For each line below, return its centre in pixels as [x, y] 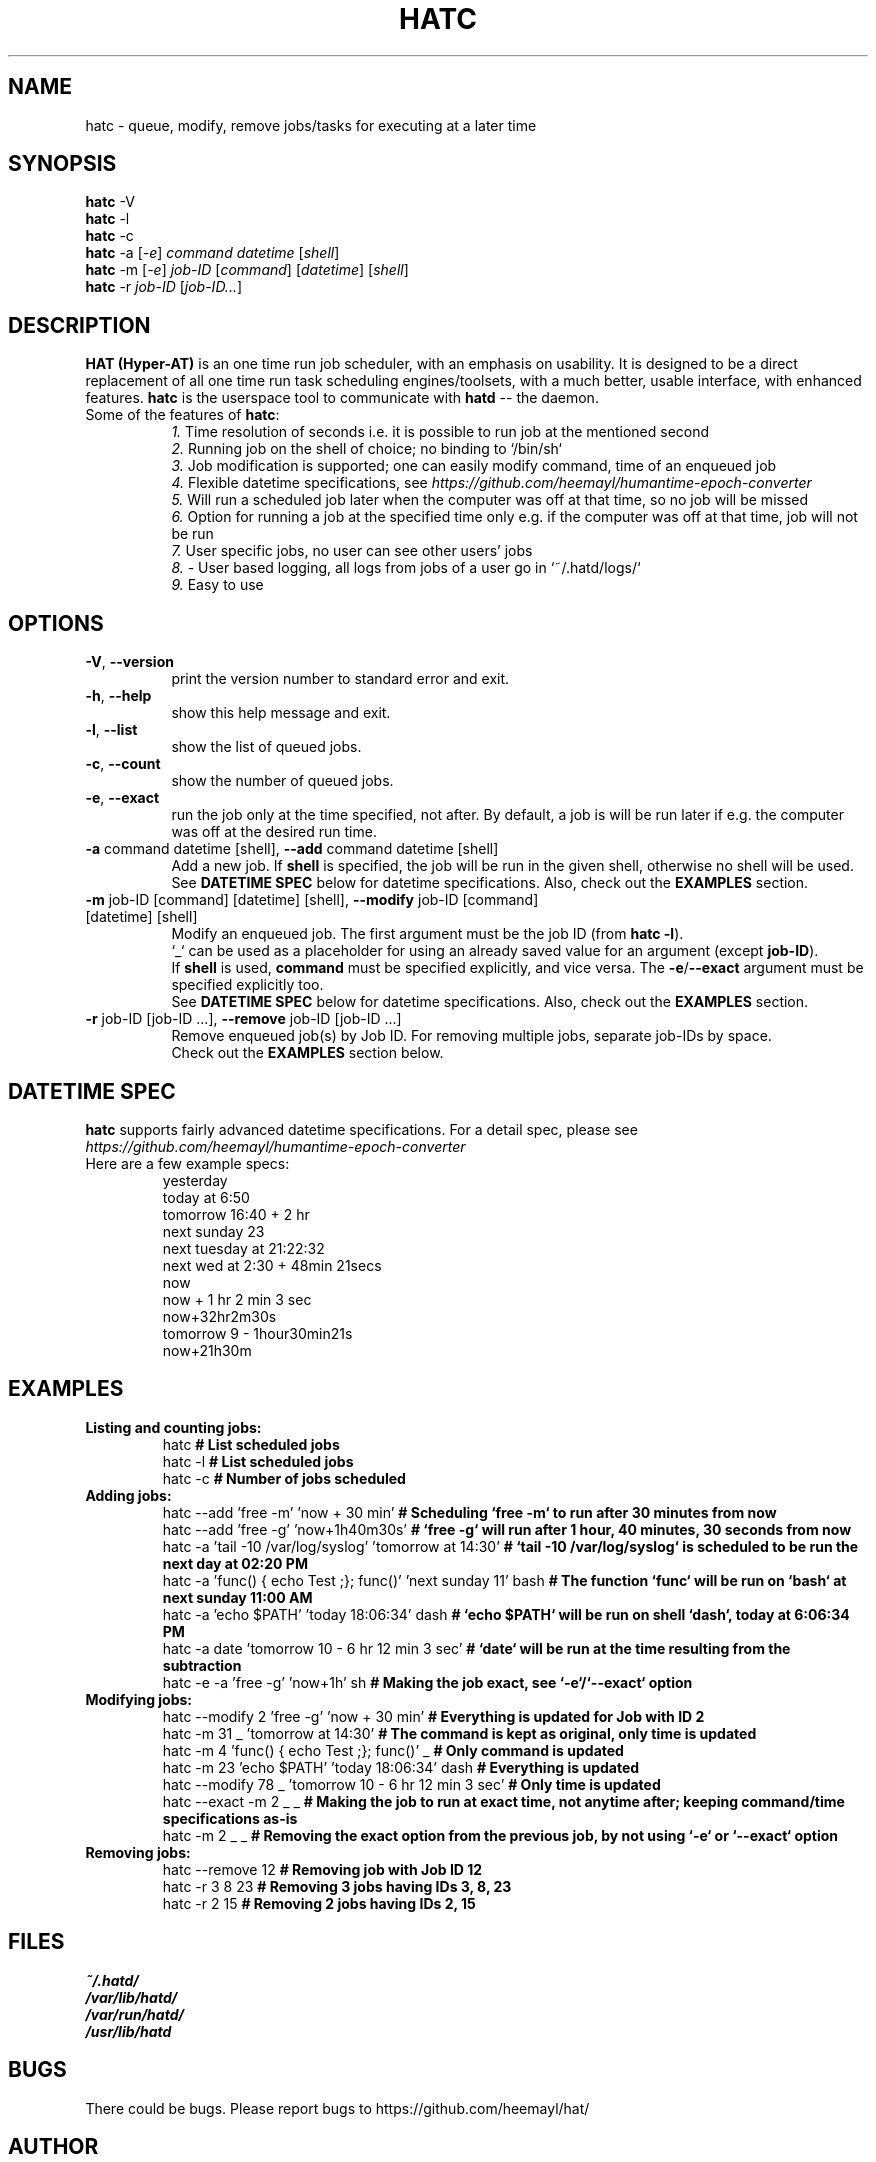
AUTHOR [53, 2146]
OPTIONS [56, 623]
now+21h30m [207, 1350]
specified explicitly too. [247, 985]
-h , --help [118, 696]
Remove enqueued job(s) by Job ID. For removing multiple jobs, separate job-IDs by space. [471, 1036]
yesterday [195, 1180]
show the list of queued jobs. [266, 747]
